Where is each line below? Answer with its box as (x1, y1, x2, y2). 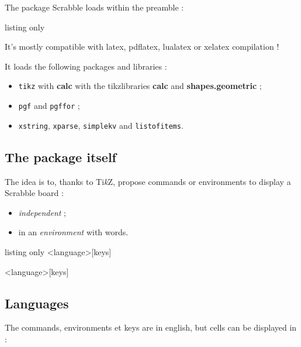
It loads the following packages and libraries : (5, 60, 167, 72)
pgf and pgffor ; (18, 99, 80, 112)
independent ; (18, 206, 66, 218)
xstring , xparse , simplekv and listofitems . (18, 119, 184, 131)
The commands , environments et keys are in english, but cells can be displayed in (5, 321, 297, 334)
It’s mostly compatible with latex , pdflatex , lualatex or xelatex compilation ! (5, 40, 279, 53)
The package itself (5, 147, 116, 166)
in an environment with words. (18, 226, 129, 238)
